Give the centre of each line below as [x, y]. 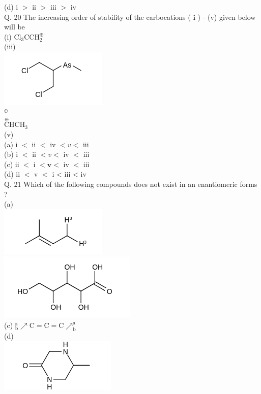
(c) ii [12, 164]
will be [14, 27]
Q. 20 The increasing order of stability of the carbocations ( [97, 17]
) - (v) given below [227, 17]
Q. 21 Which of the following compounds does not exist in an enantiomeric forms [131, 184]
